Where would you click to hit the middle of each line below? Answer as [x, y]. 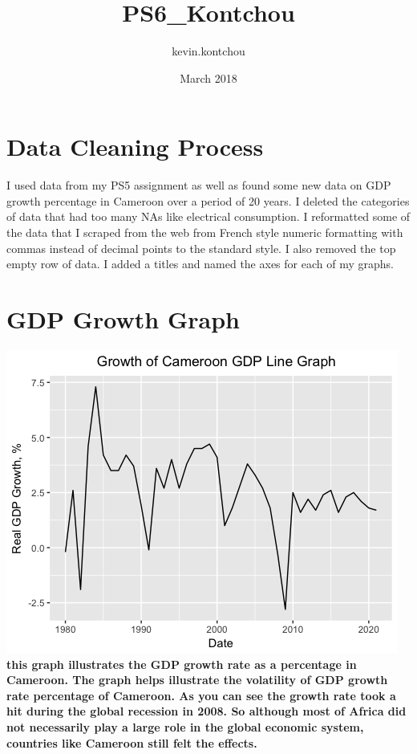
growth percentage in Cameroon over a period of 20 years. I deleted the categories [208, 200]
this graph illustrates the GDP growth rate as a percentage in [182, 664]
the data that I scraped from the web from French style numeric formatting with [205, 232]
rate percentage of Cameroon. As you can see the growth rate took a [201, 695]
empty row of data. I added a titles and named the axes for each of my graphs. [200, 264]
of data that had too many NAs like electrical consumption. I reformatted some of [208, 216]
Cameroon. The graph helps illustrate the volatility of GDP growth [197, 680]
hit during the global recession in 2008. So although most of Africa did [206, 711]
